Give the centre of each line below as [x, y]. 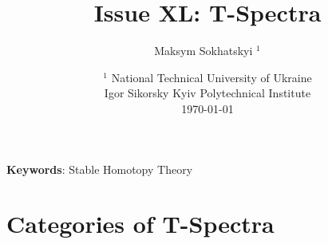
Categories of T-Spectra [140, 224]
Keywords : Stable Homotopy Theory [100, 169]
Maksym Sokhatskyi [204, 51]
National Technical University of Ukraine [211, 77]
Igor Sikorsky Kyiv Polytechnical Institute [207, 93]
